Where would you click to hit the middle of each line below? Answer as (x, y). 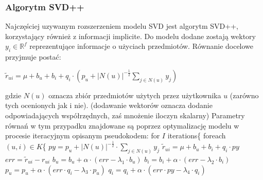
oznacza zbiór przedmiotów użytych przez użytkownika (135, 95)
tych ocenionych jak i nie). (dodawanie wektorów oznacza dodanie (109, 105)
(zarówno (244, 95)
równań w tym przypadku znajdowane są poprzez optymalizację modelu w (122, 125)
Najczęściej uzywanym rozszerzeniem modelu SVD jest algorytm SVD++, (122, 26)
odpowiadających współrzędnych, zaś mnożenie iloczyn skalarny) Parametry (125, 115)
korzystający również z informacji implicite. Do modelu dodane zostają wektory (131, 36)
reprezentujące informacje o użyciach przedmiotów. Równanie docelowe (142, 46)
